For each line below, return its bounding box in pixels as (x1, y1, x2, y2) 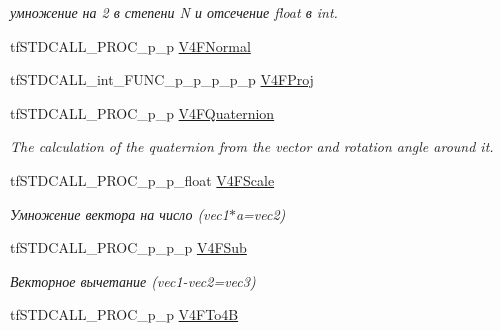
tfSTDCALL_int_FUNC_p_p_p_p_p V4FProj (10, 69, 314, 90)
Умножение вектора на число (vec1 (10, 203, 229, 224)
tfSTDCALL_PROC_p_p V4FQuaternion (10, 102, 275, 123)
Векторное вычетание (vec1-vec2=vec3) (10, 270, 256, 291)
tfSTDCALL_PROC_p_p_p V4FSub (10, 237, 247, 258)
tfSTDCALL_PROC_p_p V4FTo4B (10, 304, 239, 325)
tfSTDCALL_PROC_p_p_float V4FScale (10, 169, 275, 190)
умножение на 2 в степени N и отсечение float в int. (10, 2, 338, 22)
